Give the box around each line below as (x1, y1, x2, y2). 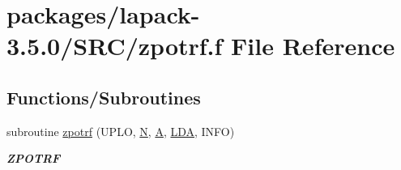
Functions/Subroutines (6, 84, 201, 109)
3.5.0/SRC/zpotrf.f (6, 29, 223, 62)
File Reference (231, 29, 395, 62)
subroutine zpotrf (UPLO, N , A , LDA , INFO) (6, 122, 235, 139)
